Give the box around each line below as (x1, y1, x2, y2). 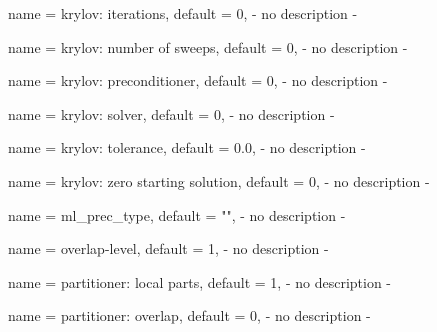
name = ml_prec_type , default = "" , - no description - (8, 204, 346, 225)
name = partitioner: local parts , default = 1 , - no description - (8, 271, 392, 292)
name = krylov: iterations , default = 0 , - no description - (8, 3, 358, 23)
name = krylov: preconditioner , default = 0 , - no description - (8, 70, 388, 91)
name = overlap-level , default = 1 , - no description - (8, 238, 329, 259)
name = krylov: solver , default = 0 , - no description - (8, 103, 335, 124)
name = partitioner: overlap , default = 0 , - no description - (8, 305, 371, 326)
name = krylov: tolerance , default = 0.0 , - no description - (8, 137, 366, 158)
